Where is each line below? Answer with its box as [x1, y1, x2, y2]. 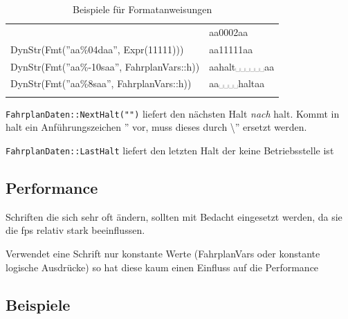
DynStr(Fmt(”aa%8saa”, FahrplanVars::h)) [10, 76, 192, 91]
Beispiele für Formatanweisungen [72, 2, 212, 16]
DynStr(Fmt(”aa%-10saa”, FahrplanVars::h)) [10, 59, 200, 73]
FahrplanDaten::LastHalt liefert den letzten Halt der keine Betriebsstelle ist [6, 143, 334, 157]
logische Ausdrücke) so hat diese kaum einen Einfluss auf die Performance [6, 259, 319, 274]
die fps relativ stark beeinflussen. [6, 223, 145, 237]
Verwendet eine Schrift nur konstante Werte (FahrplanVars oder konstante [6, 246, 320, 261]
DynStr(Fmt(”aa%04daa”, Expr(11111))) [10, 42, 184, 56]
